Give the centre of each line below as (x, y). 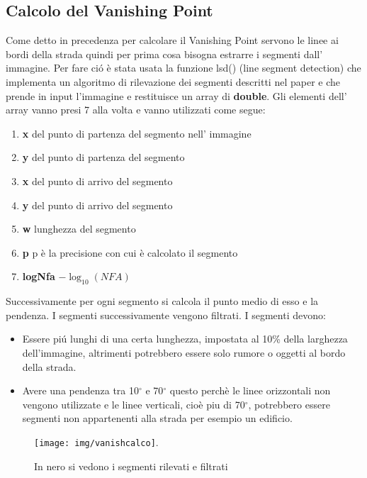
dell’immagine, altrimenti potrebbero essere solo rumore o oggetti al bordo (184, 352)
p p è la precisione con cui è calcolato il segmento (130, 252)
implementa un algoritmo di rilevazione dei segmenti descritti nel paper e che (173, 81)
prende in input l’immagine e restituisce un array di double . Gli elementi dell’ (176, 95)
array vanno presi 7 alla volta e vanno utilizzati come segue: (136, 110)
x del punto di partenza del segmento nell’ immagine (137, 133)
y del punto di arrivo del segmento (97, 205)
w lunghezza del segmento (79, 229)
